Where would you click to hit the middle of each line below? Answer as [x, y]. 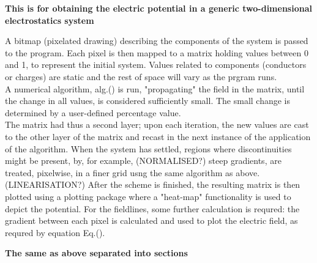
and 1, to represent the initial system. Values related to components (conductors [156, 65]
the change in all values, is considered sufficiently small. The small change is [148, 101]
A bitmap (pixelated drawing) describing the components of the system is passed [157, 41]
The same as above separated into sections [96, 253]
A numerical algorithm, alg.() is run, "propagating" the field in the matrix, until [155, 88]
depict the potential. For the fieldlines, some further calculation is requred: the [152, 208]
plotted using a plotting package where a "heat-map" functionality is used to [148, 196]
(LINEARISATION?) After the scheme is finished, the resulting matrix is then [153, 184]
